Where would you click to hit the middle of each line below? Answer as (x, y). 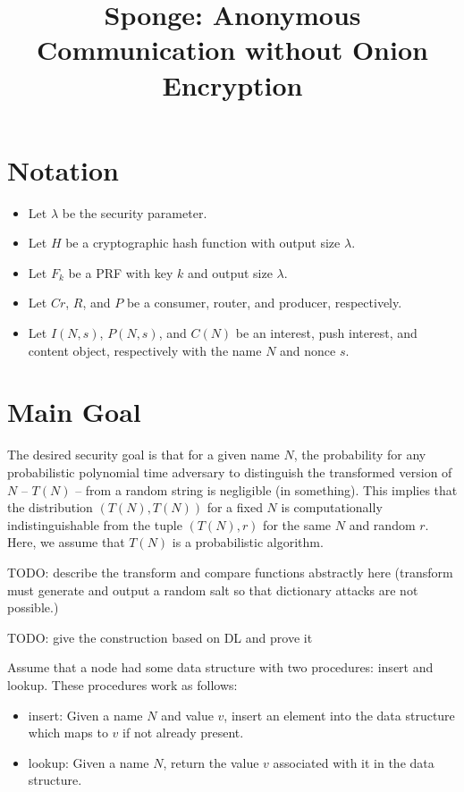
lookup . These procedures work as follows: (122, 684)
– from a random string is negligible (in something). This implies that (266, 489)
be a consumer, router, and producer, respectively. (264, 303)
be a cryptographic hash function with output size (203, 243)
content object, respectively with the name (145, 350)
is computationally (332, 507)
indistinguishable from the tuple (95, 524)
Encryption (232, 84)
